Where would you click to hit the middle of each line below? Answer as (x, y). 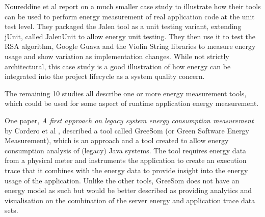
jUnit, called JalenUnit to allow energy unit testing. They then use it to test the (130, 36)
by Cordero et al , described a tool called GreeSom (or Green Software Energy (127, 130)
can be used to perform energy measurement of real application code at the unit (130, 16)
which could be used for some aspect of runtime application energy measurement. (132, 103)
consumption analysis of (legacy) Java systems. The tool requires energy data (126, 150)
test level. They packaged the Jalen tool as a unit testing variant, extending (123, 26)
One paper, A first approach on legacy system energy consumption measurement (129, 120)
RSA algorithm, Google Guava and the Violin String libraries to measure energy (130, 46)
